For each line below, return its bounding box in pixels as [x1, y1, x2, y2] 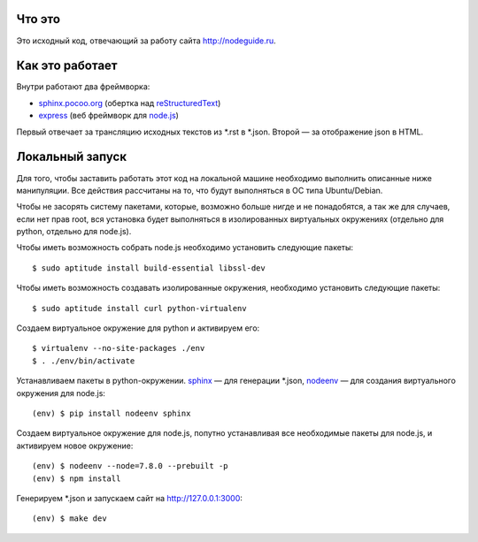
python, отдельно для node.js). [16, 226, 132, 237]
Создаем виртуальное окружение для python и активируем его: [16, 323, 260, 333]
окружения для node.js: [16, 387, 106, 398]
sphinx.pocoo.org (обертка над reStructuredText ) [38, 97, 221, 108]
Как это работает [16, 58, 119, 73]
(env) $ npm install [32, 473, 121, 484]
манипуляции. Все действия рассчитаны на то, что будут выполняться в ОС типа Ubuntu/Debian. [16, 185, 383, 195]
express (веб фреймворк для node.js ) [38, 111, 179, 121]
